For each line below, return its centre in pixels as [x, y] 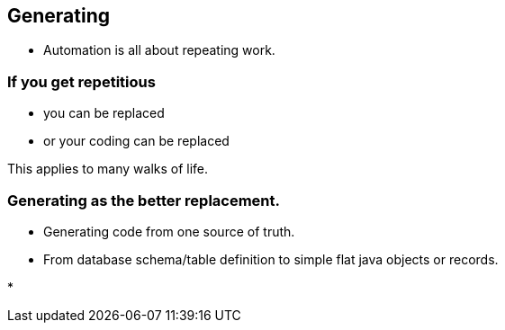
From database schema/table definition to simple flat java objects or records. [271, 259]
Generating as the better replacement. [144, 200]
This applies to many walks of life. [108, 169]
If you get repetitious [81, 81]
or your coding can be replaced [136, 141]
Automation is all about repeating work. [159, 50]
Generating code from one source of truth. [169, 231]
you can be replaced [104, 113]
